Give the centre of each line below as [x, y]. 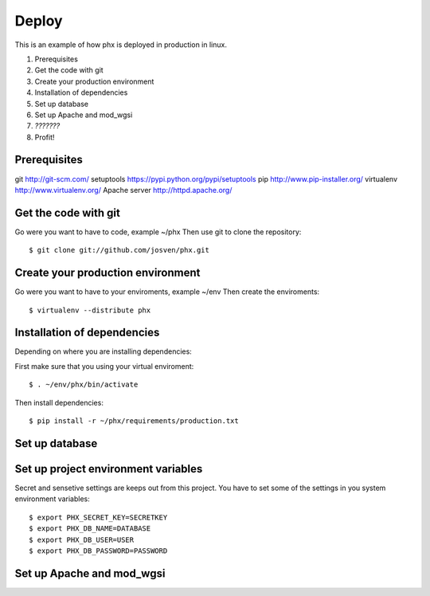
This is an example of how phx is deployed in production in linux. [121, 45]
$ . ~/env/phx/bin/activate [84, 385]
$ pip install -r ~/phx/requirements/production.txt [134, 421]
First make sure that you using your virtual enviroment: [104, 366]
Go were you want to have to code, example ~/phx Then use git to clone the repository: [158, 232]
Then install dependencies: [59, 402]
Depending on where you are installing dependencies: [104, 351]
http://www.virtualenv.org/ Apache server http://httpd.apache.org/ [123, 190]
